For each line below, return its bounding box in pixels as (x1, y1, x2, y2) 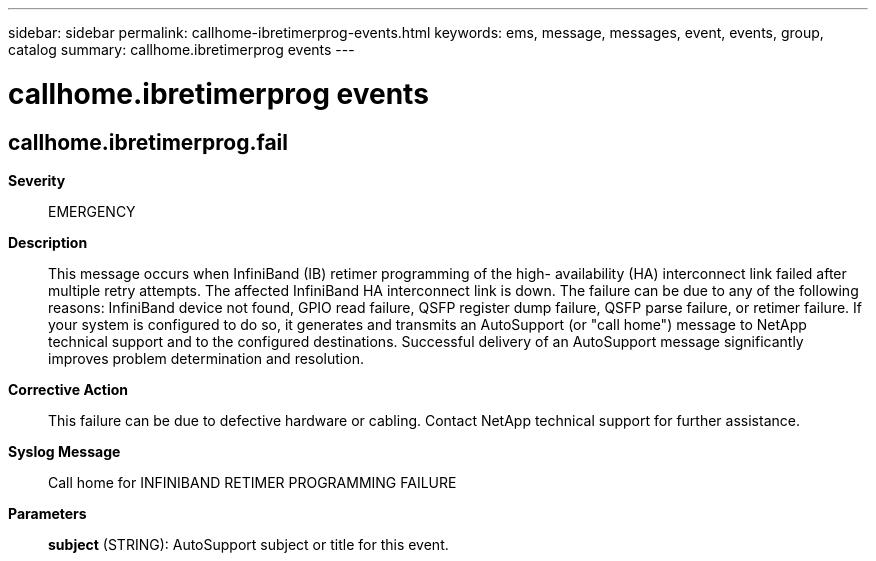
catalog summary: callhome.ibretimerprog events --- (8, 41, 355, 58)
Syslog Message (8, 442, 121, 460)
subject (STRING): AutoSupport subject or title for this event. (48, 535, 449, 553)
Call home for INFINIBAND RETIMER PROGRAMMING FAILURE (48, 473, 457, 491)
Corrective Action (8, 380, 128, 398)
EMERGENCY (48, 202, 136, 220)
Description (8, 233, 88, 251)
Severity (8, 171, 66, 189)
